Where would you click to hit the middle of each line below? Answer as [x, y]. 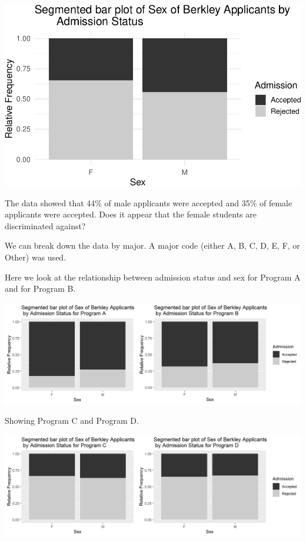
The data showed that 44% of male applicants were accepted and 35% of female [149, 202]
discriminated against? [45, 225]
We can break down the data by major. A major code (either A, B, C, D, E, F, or [152, 245]
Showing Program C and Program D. [72, 420]
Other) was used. [36, 257]
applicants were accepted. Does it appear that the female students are [131, 214]
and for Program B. [40, 288]
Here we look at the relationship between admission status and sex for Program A [153, 277]
